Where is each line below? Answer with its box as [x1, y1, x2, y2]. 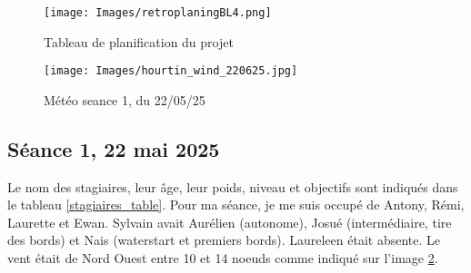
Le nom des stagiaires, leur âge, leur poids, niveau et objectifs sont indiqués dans [7, 177, 458, 196]
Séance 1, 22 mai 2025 [7, 134, 220, 162]
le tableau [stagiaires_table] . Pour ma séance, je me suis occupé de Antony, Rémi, [7, 195, 465, 214]
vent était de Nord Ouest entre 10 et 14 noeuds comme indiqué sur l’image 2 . [7, 249, 438, 268]
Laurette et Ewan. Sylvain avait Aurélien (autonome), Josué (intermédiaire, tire [7, 212, 452, 231]
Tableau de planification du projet [44, 32, 234, 51]
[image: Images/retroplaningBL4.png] [44, 6, 272, 19]
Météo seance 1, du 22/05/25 [44, 90, 205, 109]
